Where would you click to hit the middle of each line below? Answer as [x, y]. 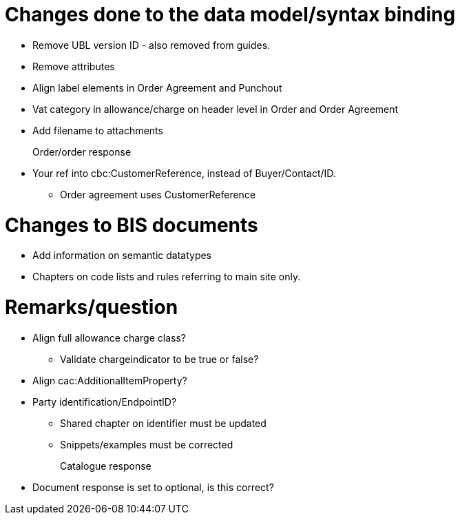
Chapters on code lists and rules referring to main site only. [167, 277]
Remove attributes [74, 66]
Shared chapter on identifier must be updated [163, 423]
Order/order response [82, 152]
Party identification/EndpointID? [105, 402]
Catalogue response [106, 466]
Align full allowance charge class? [109, 337]
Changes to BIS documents [132, 225]
